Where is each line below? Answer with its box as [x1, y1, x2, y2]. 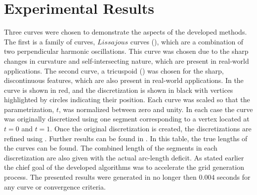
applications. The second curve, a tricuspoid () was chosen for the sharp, [4, 65, 224, 76]
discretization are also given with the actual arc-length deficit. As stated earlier [4, 152, 244, 162]
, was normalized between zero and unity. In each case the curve [58, 104, 253, 114]
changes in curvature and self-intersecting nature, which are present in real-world [4, 55, 249, 66]
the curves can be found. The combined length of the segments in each [4, 143, 217, 153]
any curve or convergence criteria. [4, 181, 106, 192]
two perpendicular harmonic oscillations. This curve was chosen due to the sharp [4, 46, 249, 56]
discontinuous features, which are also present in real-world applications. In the [4, 75, 244, 85]
